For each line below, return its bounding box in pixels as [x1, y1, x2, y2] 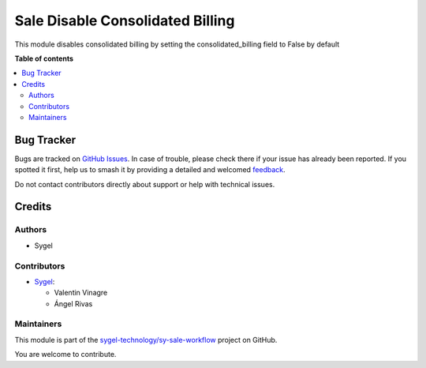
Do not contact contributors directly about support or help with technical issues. [14, 179, 275, 189]
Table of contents [14, 54, 74, 63]
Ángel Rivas [54, 299, 93, 308]
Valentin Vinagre [54, 288, 108, 298]
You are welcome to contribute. [14, 350, 117, 359]
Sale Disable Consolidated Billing [14, 12, 235, 29]
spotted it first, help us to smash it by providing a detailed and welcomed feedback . [14, 165, 286, 175]
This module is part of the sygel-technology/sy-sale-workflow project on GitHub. [14, 335, 278, 344]
